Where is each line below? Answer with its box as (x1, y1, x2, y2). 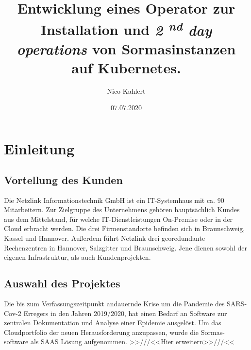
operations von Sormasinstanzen (17, 38, 236, 59)
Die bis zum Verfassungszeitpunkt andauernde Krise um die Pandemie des (4, 298, 225, 308)
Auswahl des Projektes (4, 276, 120, 291)
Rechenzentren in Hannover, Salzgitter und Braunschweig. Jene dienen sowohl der (4, 242, 248, 252)
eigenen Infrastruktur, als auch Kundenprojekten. (4, 252, 151, 262)
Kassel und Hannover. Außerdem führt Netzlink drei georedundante (4, 233, 205, 243)
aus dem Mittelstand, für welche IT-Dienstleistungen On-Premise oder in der (4, 214, 233, 224)
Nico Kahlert (107, 86, 146, 96)
